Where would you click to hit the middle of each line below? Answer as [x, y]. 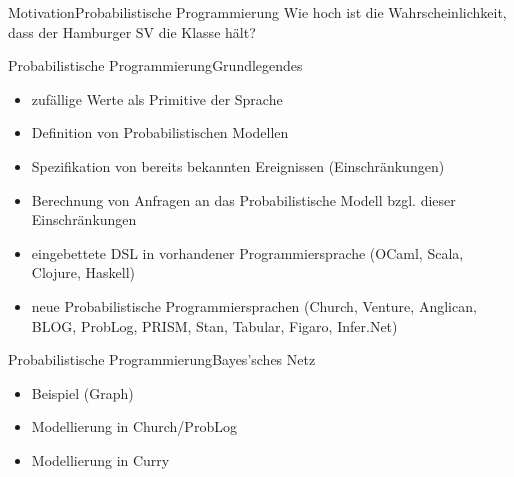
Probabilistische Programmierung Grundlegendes [155, 65]
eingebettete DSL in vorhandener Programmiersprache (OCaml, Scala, [247, 252]
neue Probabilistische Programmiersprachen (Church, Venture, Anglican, [254, 305]
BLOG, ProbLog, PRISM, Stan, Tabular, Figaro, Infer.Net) [214, 325]
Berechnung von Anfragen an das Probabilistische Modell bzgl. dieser [243, 199]
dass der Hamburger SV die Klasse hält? [132, 31]
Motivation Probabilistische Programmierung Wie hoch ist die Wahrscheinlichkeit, [257, 12]
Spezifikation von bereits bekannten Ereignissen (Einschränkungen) [238, 165]
